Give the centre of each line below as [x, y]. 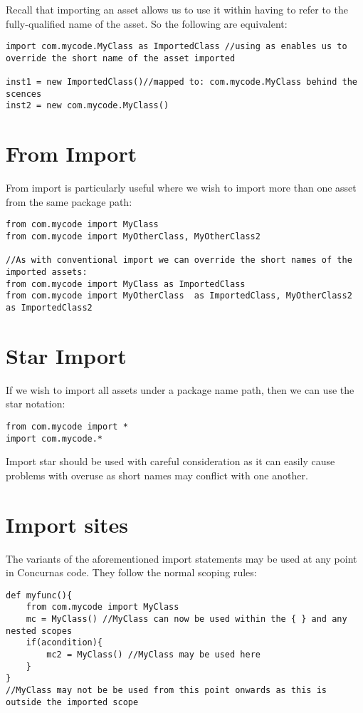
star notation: [36, 404]
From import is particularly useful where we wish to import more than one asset [181, 188]
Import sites [67, 524]
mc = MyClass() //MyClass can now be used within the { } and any [186, 619]
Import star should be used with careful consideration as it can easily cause [170, 461]
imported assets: [47, 272]
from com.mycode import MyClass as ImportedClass [126, 284]
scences [24, 94]
